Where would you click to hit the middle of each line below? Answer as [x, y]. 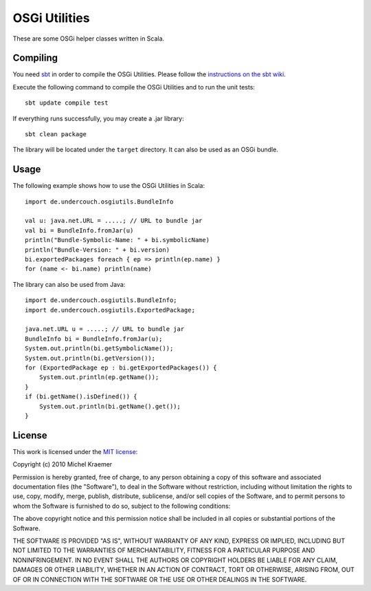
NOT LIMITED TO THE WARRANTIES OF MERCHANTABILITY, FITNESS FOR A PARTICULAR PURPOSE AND [164, 550]
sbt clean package [56, 135]
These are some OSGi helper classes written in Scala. [89, 39]
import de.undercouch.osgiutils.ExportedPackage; [110, 310]
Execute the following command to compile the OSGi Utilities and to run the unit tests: [134, 87]
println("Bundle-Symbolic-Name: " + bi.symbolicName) [117, 240]
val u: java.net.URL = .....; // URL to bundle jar [114, 221]
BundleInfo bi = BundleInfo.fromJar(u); [94, 339]
